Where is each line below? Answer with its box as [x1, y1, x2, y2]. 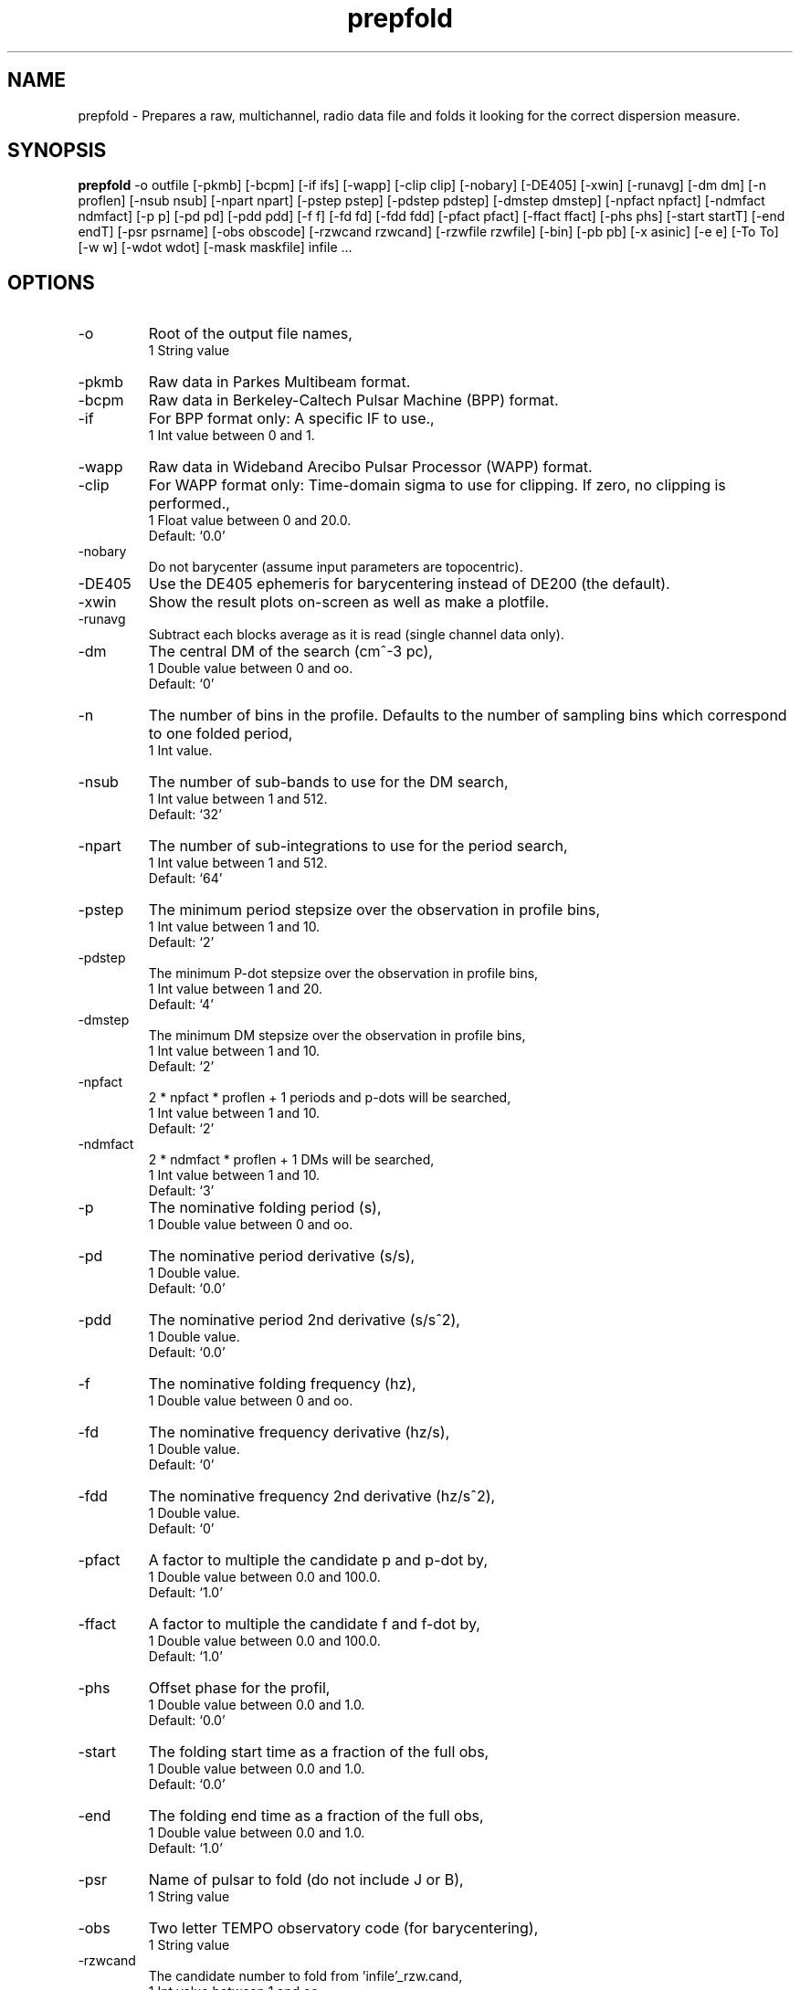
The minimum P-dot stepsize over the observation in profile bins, [148, 965, 539, 982]
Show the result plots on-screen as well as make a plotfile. [148, 593, 550, 612]
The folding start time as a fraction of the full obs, [148, 1743, 489, 1762]
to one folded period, [148, 724, 293, 743]
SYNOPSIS [7, 139, 107, 163]
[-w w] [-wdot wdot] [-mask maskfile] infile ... [78, 239, 353, 256]
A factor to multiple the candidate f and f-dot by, [148, 1615, 480, 1634]
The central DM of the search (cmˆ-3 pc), [148, 642, 433, 661]
